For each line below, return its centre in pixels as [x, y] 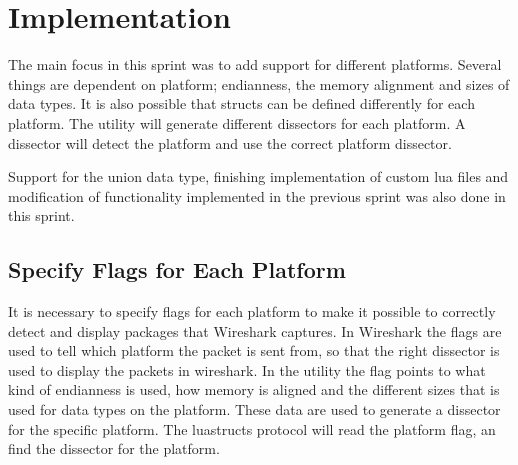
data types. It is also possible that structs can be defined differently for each [241, 103]
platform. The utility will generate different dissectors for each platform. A [237, 122]
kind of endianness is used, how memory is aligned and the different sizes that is [254, 389]
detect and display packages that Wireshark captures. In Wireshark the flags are [255, 330]
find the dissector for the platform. [114, 448]
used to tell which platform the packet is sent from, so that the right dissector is [254, 350]
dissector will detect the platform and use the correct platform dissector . [230, 142]
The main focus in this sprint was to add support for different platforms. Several [255, 64]
